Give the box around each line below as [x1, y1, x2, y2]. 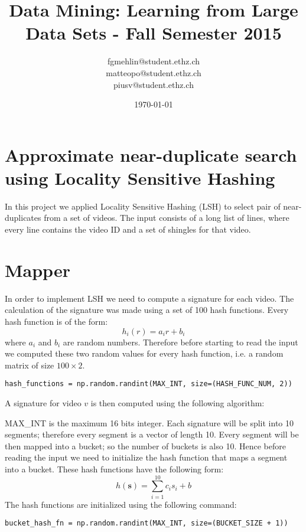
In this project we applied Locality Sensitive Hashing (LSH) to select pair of [5, 200, 281, 212]
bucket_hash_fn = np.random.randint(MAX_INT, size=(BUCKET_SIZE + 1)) [5, 519, 288, 528]
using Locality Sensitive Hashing [5, 165, 275, 190]
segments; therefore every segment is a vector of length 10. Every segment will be [5, 428, 299, 440]
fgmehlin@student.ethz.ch [107, 55, 200, 67]
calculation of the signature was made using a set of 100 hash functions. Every [5, 303, 289, 316]
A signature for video [5, 396, 82, 409]
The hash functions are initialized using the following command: [5, 498, 237, 510]
